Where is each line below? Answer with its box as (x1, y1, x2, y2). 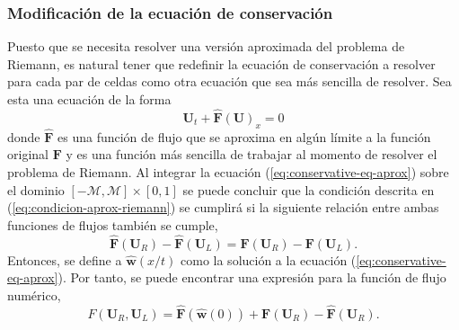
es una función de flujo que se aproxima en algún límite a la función (57, 127, 431, 146)
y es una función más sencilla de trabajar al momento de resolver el (66, 145, 437, 164)
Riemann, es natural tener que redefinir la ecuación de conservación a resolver (7, 54, 436, 73)
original (7, 145, 49, 164)
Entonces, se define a (7, 250, 122, 269)
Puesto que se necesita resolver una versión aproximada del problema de (7, 37, 405, 56)
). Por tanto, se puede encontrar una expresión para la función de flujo (57, 268, 446, 287)
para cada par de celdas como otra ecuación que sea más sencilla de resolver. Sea (7, 72, 452, 91)
